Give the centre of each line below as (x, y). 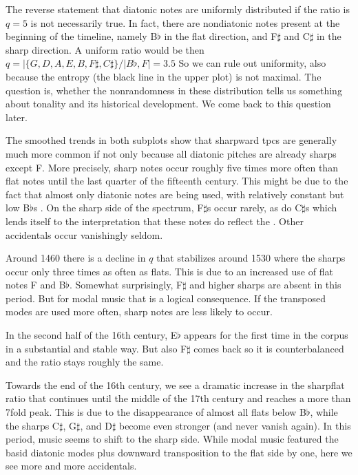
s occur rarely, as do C (254, 208)
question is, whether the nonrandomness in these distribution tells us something (174, 90)
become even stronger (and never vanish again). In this (235, 425)
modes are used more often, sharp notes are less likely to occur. (139, 312)
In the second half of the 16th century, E (92, 335)
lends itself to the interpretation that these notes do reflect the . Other (155, 221)
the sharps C (32, 425)
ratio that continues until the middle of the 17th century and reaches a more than (178, 398)
